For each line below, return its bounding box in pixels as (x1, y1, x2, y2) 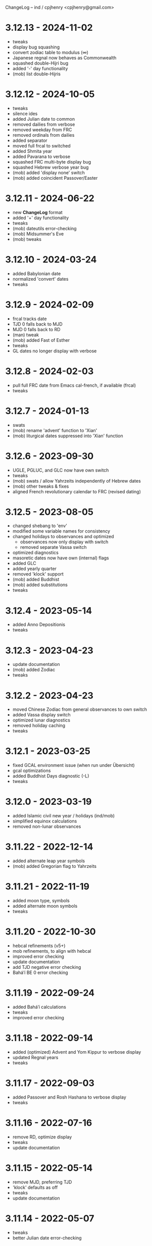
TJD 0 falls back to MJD (12, 321, 63, 327)
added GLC (12, 560, 36, 566)
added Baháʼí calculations (12, 1004, 67, 1010)
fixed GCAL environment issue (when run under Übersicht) (12, 762, 135, 768)
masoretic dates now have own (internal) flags (12, 555, 110, 561)
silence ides (12, 111, 38, 117)
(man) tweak (12, 332, 39, 338)
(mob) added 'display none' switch (12, 169, 85, 176)
